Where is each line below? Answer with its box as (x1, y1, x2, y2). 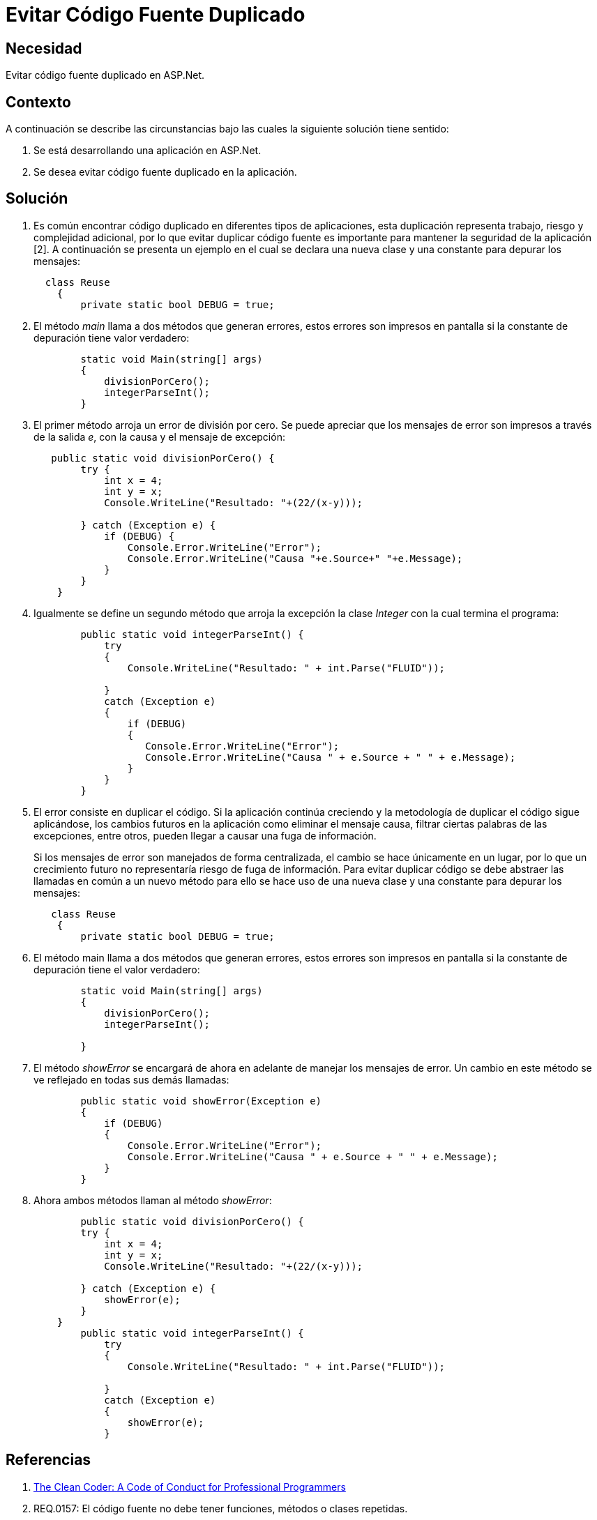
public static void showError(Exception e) (80, 1095, 322, 1107)
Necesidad (6, 39, 82, 57)
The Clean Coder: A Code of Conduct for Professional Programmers (33, 1480, 346, 1493)
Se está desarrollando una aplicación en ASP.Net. (33, 144, 262, 157)
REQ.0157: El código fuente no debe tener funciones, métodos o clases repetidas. (33, 1502, 408, 1514)
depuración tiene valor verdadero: (33, 331, 190, 344)
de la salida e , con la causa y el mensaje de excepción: (33, 430, 285, 443)
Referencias (6, 1451, 91, 1469)
